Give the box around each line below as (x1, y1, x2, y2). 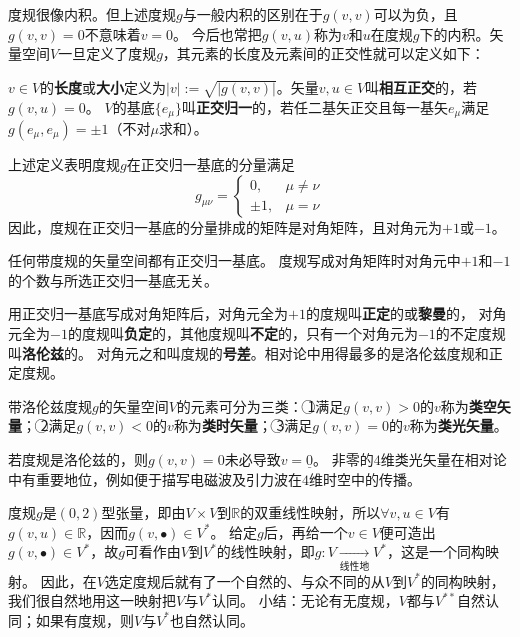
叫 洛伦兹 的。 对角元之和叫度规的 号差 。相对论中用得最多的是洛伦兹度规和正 (8, 342, 503, 363)
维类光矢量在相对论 (380, 448, 507, 469)
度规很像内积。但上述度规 (8, 4, 176, 24)
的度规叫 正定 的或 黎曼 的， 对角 (305, 303, 507, 324)
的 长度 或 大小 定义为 (40, 76, 167, 97)
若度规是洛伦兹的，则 (8, 448, 148, 469)
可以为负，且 (373, 4, 458, 24)
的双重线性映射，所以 (240, 502, 381, 523)
